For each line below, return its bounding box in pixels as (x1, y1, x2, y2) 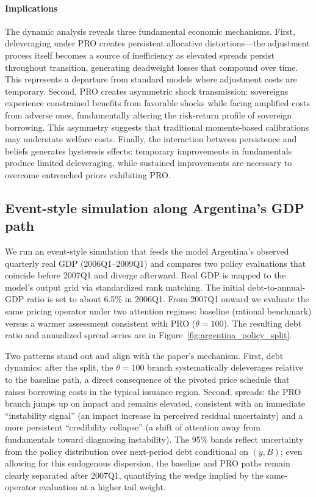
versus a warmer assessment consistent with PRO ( (5, 316, 196, 329)
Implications (5, 1, 58, 14)
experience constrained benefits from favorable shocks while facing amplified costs (5, 96, 310, 109)
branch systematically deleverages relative (147, 361, 303, 374)
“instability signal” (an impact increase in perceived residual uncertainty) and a (5, 408, 303, 421)
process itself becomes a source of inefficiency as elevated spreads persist (5, 48, 275, 61)
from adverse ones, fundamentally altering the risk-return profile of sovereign (5, 108, 292, 121)
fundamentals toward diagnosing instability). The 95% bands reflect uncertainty (5, 433, 304, 446)
